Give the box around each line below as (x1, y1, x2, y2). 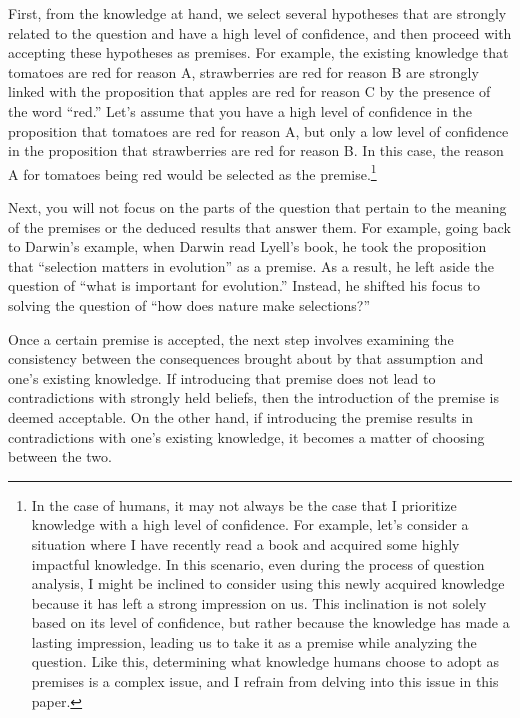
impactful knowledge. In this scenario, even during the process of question (31, 553, 485, 574)
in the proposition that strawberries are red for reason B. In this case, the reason (8, 140, 504, 161)
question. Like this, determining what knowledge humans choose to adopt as (31, 651, 500, 672)
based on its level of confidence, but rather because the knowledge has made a (31, 612, 510, 633)
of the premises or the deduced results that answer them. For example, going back (8, 216, 511, 237)
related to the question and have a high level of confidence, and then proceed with (8, 22, 512, 43)
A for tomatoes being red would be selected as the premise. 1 (8, 160, 377, 184)
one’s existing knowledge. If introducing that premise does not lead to (8, 367, 436, 388)
